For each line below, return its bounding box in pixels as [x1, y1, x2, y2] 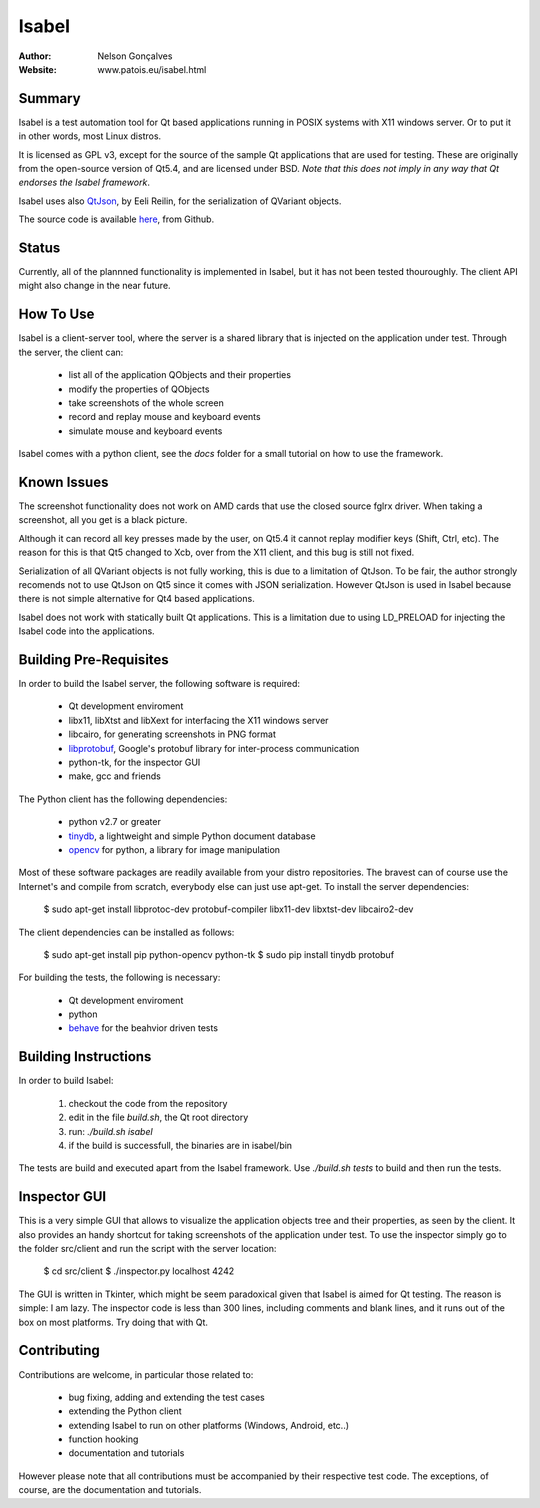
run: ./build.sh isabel [68, 1125, 154, 1137]
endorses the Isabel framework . [18, 176, 150, 189]
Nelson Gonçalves [97, 50, 173, 62]
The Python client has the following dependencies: [18, 793, 228, 805]
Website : [18, 63, 57, 75]
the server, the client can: [18, 346, 124, 358]
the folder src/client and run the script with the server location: [18, 1243, 277, 1255]
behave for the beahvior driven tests [68, 1022, 219, 1034]
